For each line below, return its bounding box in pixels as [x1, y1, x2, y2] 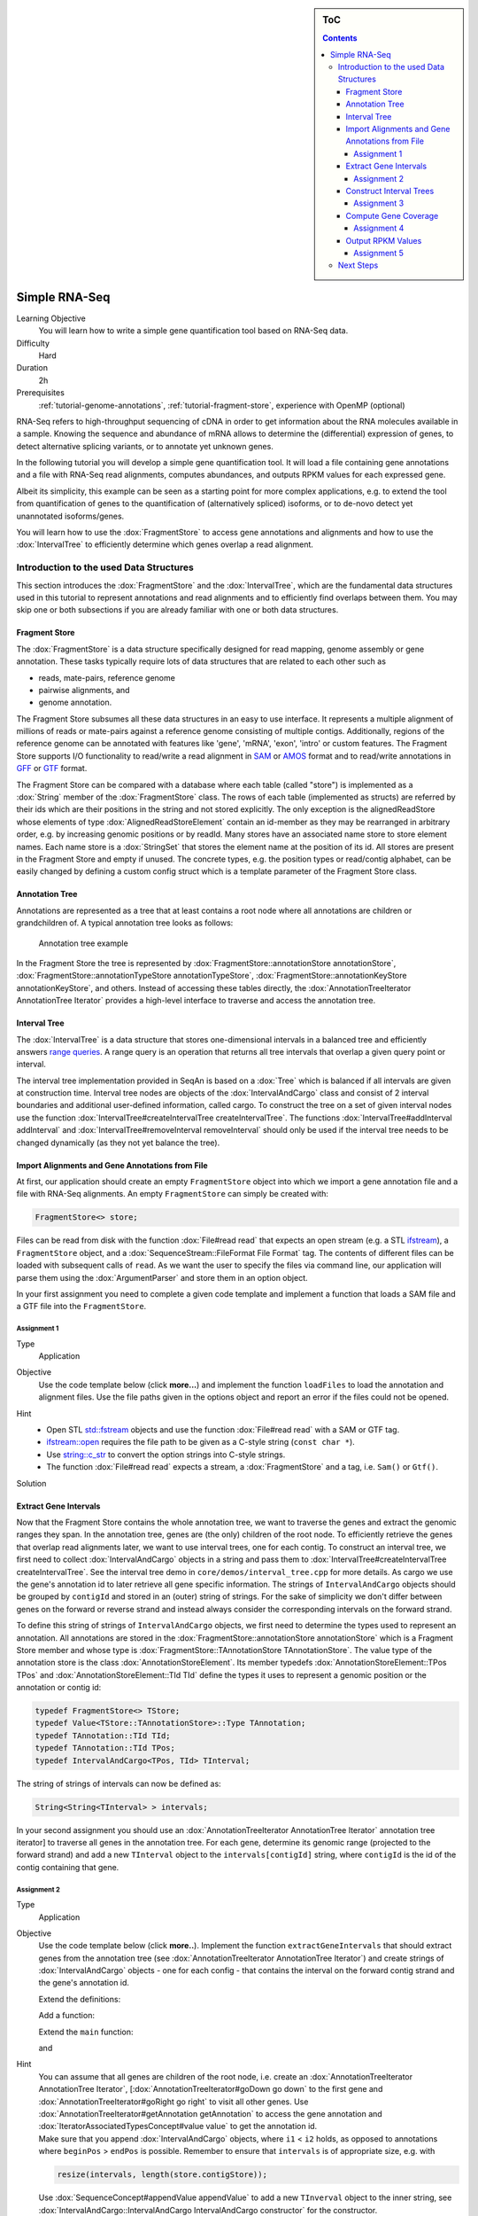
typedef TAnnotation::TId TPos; [35, 1743, 176, 1753]
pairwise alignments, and [38, 684, 130, 695]
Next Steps [337, 260, 379, 270]
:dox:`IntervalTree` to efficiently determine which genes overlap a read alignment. [16, 539, 314, 550]
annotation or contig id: [16, 1682, 102, 1693]
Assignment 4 [353, 222, 405, 234]
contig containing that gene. [16, 1861, 119, 1872]
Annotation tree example [38, 938, 128, 948]
